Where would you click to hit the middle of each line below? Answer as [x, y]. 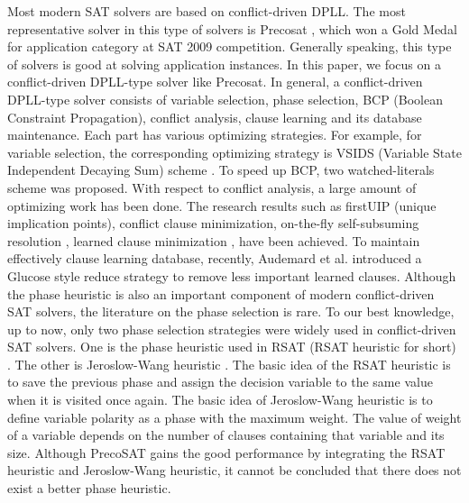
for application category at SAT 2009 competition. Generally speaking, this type [230, 46]
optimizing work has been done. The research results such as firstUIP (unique [222, 205]
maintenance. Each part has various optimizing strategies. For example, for [215, 135]
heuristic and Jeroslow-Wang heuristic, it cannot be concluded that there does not [234, 470]
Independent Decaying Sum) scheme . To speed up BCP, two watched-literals [221, 170]
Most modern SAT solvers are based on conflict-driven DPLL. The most [207, 11]
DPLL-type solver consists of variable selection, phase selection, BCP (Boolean [225, 99]
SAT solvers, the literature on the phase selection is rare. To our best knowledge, [231, 311]
